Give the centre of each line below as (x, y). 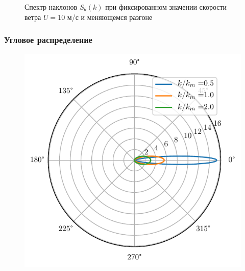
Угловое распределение (48, 40)
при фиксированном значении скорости (166, 7)
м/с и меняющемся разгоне (110, 17)
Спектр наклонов (51, 7)
